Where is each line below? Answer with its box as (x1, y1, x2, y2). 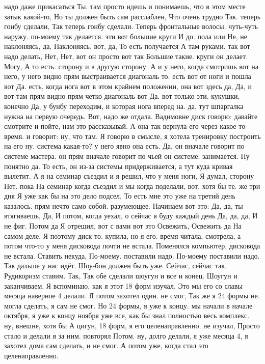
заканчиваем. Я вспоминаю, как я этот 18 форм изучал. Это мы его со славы (4, 280, 243, 291)
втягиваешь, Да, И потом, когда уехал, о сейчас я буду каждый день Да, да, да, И (4, 210, 258, 221)
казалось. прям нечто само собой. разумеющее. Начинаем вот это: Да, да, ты (4, 200, 243, 211)
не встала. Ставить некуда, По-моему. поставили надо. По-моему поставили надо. (4, 250, 260, 261)
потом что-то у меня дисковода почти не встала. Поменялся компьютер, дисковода (4, 240, 260, 251)
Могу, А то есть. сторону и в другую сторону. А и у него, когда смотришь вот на (4, 61, 259, 71)
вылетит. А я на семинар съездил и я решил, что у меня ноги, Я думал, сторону (4, 171, 254, 181)
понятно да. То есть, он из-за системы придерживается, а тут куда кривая (4, 160, 233, 171)
